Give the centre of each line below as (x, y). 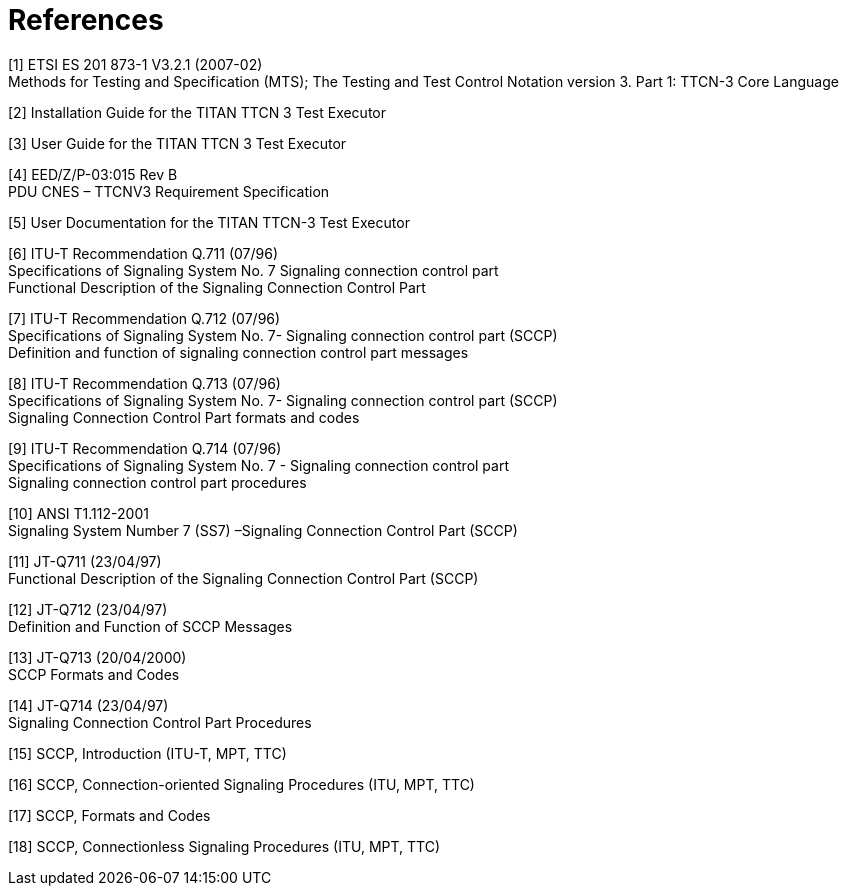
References (86, 20)
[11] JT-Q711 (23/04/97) (85, 561)
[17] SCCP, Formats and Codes (109, 815)
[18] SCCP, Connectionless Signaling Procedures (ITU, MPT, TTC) (224, 846)
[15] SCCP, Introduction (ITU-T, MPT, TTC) (147, 753)
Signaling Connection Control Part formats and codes (184, 417)
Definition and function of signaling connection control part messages (238, 352)
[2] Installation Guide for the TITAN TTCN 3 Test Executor (197, 112)
